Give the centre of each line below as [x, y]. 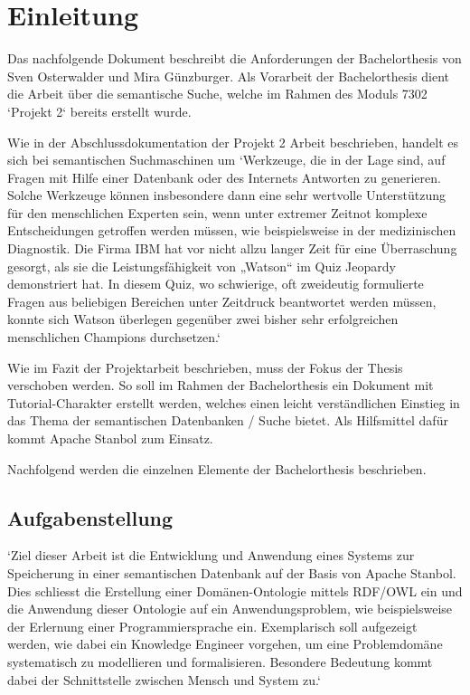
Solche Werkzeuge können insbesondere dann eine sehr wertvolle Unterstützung [227, 195]
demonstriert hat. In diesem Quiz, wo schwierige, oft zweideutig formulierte [216, 284]
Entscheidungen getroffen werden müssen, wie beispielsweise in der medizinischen [232, 230]
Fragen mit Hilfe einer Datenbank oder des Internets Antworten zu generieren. [224, 177]
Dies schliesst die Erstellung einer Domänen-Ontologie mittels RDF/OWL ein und [235, 590]
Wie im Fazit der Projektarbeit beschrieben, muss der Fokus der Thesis [205, 367]
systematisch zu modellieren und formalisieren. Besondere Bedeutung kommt [220, 661]
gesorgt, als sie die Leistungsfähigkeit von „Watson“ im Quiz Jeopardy [202, 266]
